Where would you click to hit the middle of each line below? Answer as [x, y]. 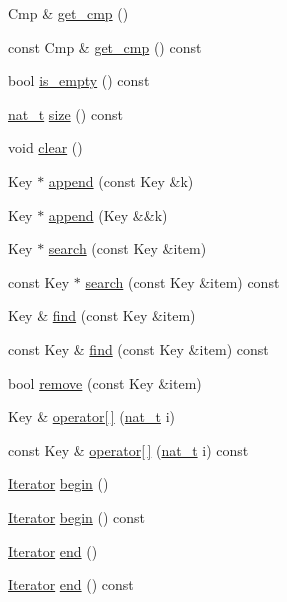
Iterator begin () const [77, 516]
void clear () [45, 147]
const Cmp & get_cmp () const [105, 46]
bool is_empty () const [79, 80]
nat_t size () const [65, 113]
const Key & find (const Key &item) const [138, 348]
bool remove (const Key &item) [105, 382]
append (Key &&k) [108, 214]
